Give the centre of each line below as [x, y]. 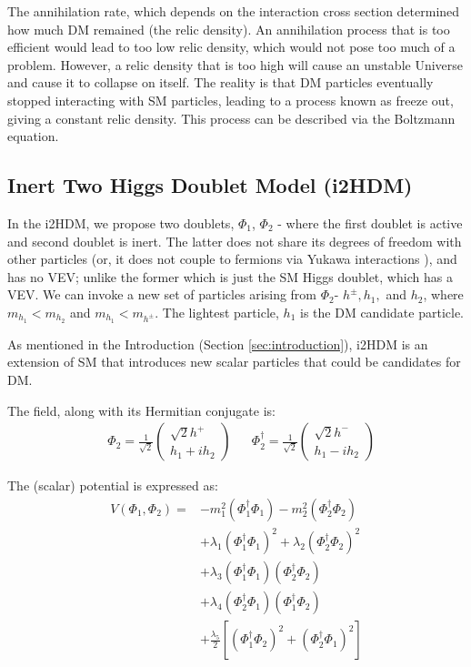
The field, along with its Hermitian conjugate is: [141, 410]
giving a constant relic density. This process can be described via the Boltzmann [231, 118]
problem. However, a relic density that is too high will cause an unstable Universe [235, 64]
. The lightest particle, [217, 312]
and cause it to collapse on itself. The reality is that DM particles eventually [220, 82]
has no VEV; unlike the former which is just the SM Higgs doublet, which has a [230, 276]
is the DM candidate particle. [382, 312]
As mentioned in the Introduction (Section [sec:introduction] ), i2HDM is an [218, 344]
